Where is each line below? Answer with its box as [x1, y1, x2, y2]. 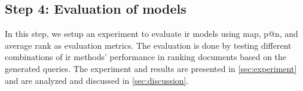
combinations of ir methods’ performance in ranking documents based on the [5, 51, 287, 63]
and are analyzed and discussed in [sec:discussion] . [5, 74, 189, 86]
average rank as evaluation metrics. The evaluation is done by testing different [5, 39, 292, 51]
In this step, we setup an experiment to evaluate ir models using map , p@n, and [5, 27, 298, 40]
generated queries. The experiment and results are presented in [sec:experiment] [5, 62, 297, 74]
